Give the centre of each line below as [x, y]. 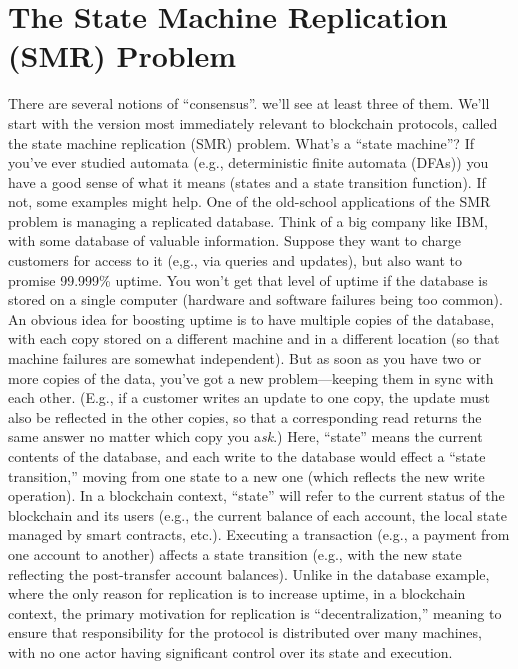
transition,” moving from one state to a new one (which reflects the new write [246, 475]
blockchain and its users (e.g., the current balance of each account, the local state [257, 514]
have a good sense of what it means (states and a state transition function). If [247, 181]
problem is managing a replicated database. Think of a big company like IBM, [248, 220]
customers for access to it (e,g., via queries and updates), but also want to [235, 260]
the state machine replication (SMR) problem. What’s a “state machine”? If [241, 142]
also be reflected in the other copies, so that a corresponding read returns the [245, 416]
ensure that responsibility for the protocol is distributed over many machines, [245, 632]
